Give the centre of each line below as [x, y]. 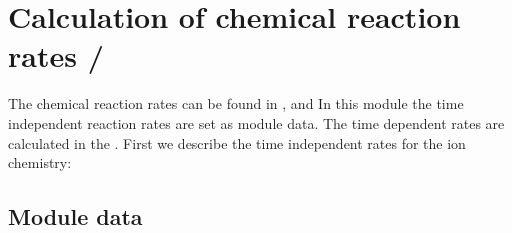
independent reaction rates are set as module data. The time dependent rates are [256, 122]
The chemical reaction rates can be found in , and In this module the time [236, 103]
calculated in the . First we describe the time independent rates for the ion [237, 142]
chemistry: [40, 162]
